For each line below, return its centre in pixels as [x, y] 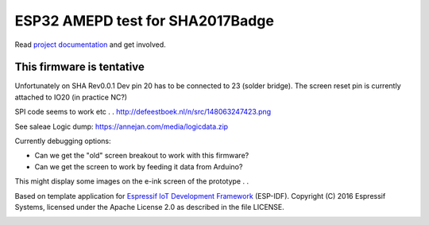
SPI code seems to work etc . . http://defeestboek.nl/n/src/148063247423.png [143, 112]
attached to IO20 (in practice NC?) [71, 97]
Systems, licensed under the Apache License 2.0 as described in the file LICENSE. [150, 207]
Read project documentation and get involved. [90, 45]
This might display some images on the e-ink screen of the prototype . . [132, 181]
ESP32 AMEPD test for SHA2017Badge [144, 21]
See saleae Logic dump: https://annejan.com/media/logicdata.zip [122, 126]
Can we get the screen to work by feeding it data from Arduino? [139, 166]
